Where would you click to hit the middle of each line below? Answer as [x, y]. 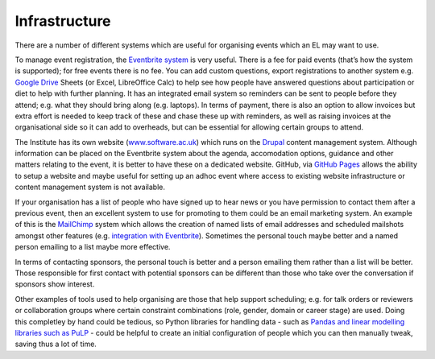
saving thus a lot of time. [56, 344]
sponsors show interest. [55, 284]
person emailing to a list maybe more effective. [93, 247]
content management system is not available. [90, 187]
